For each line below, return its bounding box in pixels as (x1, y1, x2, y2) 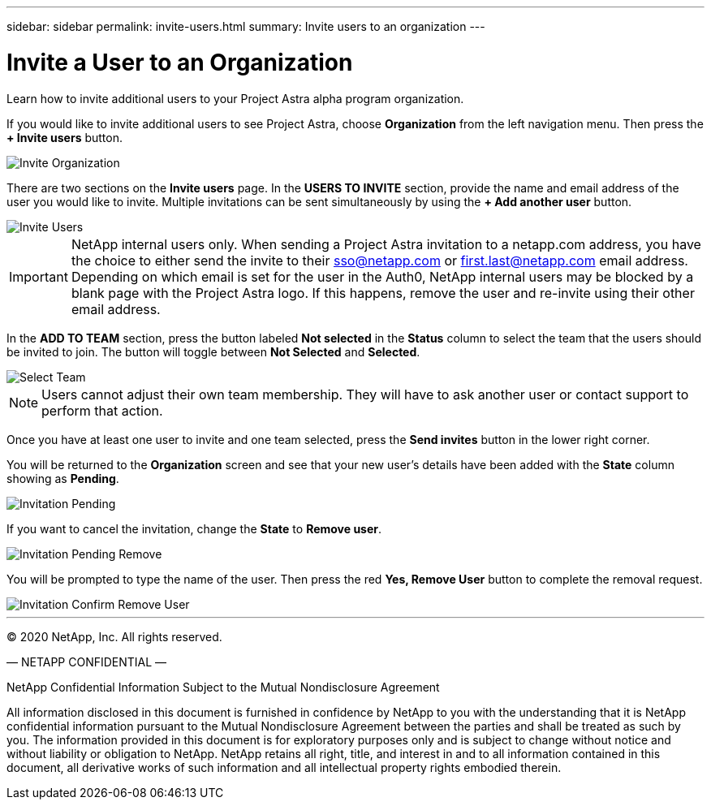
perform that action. (41, 402, 163, 419)
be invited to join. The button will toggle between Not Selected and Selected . (6, 344, 420, 359)
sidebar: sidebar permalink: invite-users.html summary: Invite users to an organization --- (6, 19, 485, 33)
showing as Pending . (6, 471, 119, 485)
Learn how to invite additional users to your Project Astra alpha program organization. (6, 91, 464, 106)
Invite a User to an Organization (6, 48, 353, 76)
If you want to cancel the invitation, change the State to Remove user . (6, 521, 382, 536)
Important (9, 268, 68, 285)
